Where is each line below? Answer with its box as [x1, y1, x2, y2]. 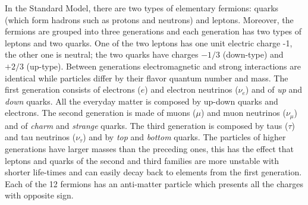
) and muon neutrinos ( [201, 106, 286, 119]
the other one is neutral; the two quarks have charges [5, 48, 199, 61]
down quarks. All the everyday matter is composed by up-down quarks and [5, 94, 278, 107]
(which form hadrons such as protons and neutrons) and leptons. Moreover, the [5, 13, 294, 26]
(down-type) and [222, 48, 284, 61]
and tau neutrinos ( [5, 131, 76, 143]
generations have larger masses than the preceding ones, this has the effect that [5, 142, 294, 154]
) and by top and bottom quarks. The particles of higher [83, 131, 286, 143]
